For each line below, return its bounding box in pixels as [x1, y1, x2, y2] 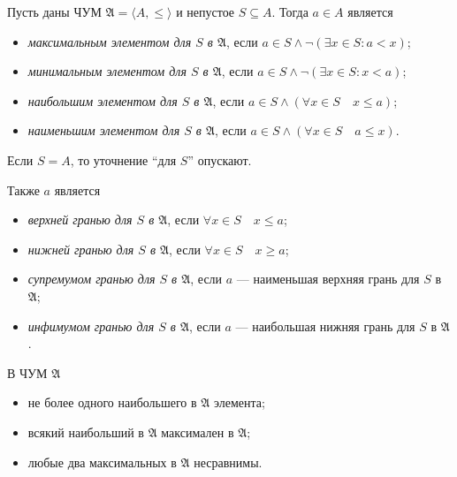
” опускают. [187, 150, 252, 169]
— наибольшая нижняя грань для [235, 316, 415, 335]
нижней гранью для [27, 239, 134, 258]
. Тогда [271, 3, 308, 20]
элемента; [213, 393, 265, 412]
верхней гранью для [27, 210, 133, 229]
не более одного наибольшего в [27, 393, 197, 412]
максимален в [161, 422, 234, 441]
